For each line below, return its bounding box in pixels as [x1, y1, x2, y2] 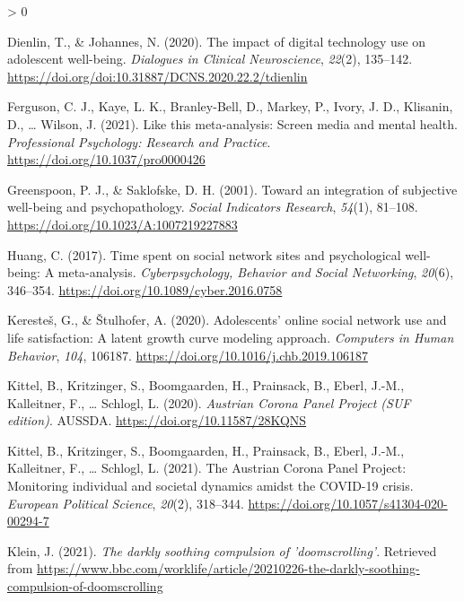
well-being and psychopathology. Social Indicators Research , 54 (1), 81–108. [7, 197, 418, 216]
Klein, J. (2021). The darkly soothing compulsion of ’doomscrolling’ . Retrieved [7, 541, 437, 560]
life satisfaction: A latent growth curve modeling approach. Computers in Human [7, 327, 454, 346]
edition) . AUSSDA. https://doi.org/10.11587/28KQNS [7, 411, 307, 430]
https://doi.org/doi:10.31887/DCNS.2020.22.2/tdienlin [7, 66, 308, 85]
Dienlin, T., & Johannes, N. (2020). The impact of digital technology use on [7, 31, 426, 50]
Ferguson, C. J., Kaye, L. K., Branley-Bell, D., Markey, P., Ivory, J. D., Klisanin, [7, 97, 453, 116]
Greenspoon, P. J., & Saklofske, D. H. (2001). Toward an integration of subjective [7, 179, 458, 198]
